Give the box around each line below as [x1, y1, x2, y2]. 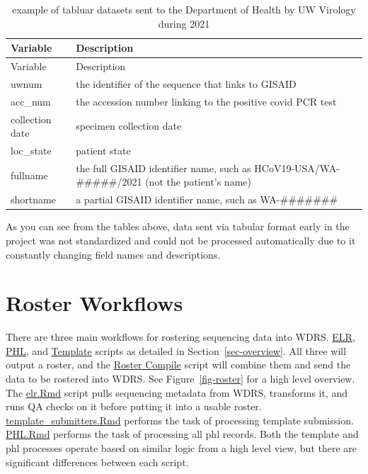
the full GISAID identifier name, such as [76, 160, 251, 175]
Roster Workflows [6, 288, 183, 317]
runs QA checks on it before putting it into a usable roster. [6, 399, 262, 414]
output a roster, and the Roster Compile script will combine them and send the [6, 357, 351, 372]
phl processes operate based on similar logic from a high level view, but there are [6, 441, 357, 456]
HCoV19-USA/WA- [254, 160, 340, 175]
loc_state [11, 143, 52, 157]
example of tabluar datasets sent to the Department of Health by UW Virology [12, 2, 356, 16]
